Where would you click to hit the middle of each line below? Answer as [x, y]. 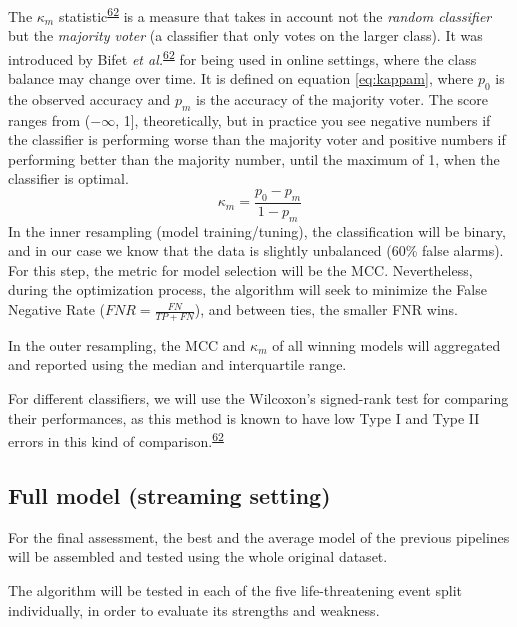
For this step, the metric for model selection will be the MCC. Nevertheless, [240, 269]
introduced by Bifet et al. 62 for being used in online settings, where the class [242, 57]
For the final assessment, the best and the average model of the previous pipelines [259, 536]
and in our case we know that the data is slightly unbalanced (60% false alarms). [256, 250]
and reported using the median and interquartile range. [177, 364]
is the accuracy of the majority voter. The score [342, 98]
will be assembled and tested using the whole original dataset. [198, 556]
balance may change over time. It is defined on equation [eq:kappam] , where [241, 78]
